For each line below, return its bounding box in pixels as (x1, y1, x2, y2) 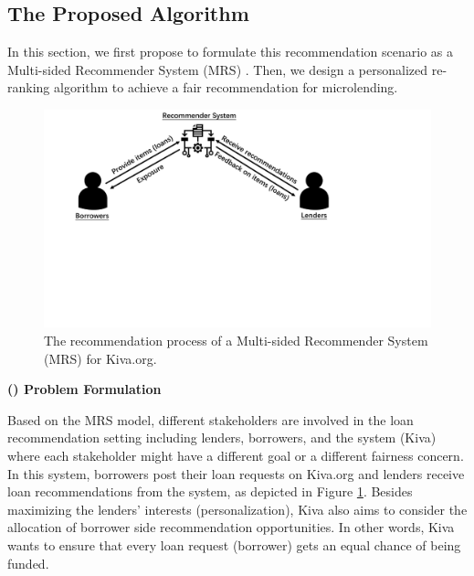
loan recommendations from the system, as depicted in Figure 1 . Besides (7, 482, 413, 501)
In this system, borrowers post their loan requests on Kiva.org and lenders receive (7, 464, 465, 483)
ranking (7, 78, 50, 97)
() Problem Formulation (7, 379, 162, 399)
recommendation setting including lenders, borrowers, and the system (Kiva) (7, 428, 437, 447)
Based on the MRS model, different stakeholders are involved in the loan (7, 410, 414, 429)
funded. (7, 553, 49, 572)
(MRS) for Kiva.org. (44, 348, 157, 368)
